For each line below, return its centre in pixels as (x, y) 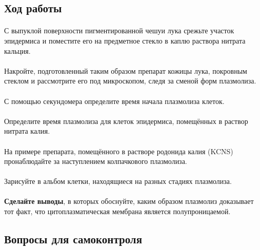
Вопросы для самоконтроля (73, 239)
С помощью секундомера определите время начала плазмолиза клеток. (114, 101)
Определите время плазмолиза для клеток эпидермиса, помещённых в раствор (126, 121)
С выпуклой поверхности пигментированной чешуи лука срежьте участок (119, 30)
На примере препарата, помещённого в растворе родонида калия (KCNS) (119, 151)
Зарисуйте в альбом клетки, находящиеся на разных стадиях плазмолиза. (118, 181)
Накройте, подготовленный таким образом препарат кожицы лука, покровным (126, 70)
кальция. (17, 50)
